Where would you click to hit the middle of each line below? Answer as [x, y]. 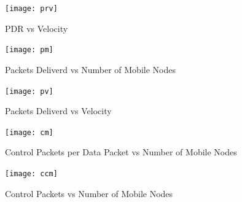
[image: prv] [31, 9]
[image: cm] [29, 132]
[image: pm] [29, 50]
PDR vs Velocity [37, 28]
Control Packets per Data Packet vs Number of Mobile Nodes [121, 152]
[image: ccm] [31, 174]
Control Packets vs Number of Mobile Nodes [89, 193]
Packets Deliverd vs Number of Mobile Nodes [90, 69]
